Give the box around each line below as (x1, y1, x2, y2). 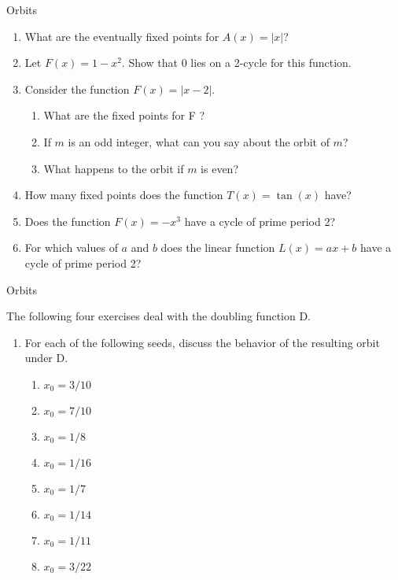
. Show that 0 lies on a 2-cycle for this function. (121, 54, 352, 71)
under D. (24, 349, 68, 366)
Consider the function (24, 80, 130, 97)
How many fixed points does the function (24, 187, 223, 203)
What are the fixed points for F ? (43, 107, 205, 124)
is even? (201, 160, 238, 176)
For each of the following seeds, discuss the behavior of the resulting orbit (24, 334, 380, 350)
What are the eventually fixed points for (24, 28, 219, 44)
